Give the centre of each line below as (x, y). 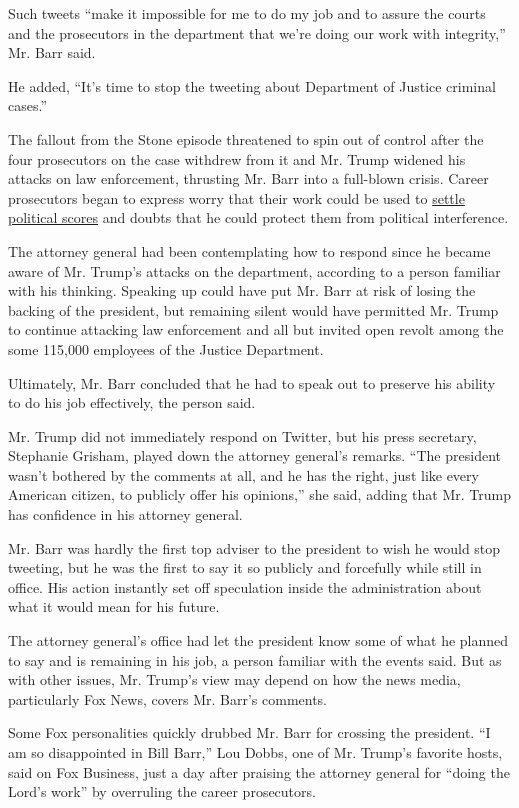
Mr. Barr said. (52, 52)
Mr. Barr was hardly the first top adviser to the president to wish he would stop (254, 547)
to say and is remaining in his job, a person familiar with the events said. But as (255, 659)
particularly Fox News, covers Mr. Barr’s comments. (168, 698)
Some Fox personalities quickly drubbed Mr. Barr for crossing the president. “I (249, 732)
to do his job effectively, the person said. (132, 402)
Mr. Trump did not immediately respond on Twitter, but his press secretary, (242, 435)
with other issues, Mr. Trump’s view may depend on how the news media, (234, 679)
